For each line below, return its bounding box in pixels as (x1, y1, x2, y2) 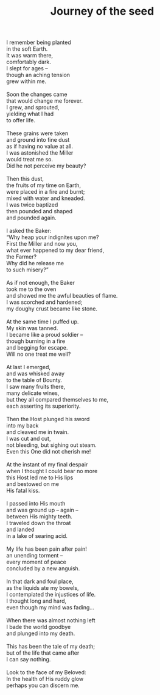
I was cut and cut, (6, 435, 51, 443)
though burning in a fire (6, 337, 66, 345)
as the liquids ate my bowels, (6, 584, 79, 592)
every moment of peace (6, 558, 67, 566)
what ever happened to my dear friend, (6, 246, 105, 254)
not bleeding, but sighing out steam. (6, 441, 97, 449)
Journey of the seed (50, 4, 155, 18)
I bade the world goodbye (6, 623, 71, 631)
